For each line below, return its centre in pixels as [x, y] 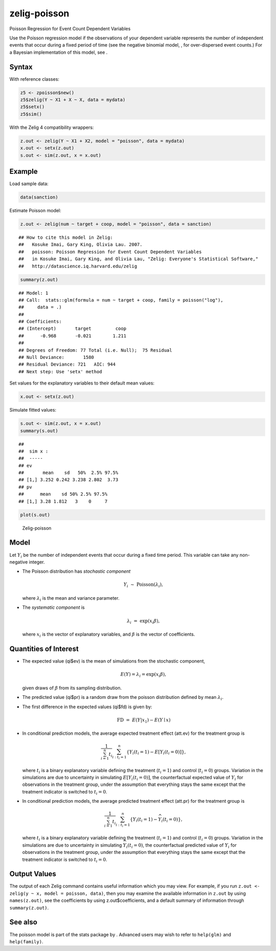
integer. [37, 562]
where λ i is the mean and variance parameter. [71, 599]
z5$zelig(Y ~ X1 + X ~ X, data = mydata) [73, 100]
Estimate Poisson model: [35, 210]
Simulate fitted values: [33, 410]
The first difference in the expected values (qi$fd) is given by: [87, 707]
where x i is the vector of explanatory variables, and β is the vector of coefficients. [109, 635]
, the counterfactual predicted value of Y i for [190, 845]
